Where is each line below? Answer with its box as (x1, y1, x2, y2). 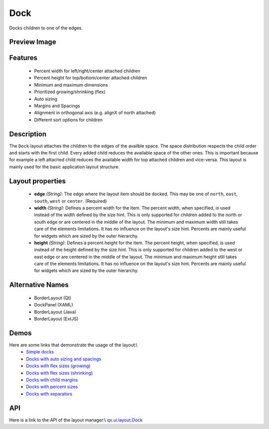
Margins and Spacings (34, 103, 80, 109)
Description (9, 130, 47, 138)
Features (9, 54, 37, 62)
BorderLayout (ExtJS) (34, 316, 79, 322)
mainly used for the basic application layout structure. (9, 163, 120, 169)
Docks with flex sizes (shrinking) (26, 370, 93, 376)
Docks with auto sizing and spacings (26, 356, 102, 362)
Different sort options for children (34, 117, 103, 123)
